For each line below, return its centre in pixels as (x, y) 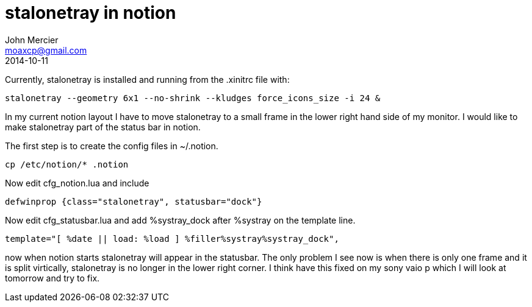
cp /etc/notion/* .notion (67, 164)
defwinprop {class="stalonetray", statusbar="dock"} (134, 201)
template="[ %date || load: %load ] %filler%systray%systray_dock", (172, 238)
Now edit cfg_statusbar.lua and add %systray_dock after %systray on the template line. (180, 220)
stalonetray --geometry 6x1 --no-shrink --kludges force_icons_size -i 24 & (193, 98)
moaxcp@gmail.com (46, 50)
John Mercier (32, 40)
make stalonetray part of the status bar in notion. (103, 127)
